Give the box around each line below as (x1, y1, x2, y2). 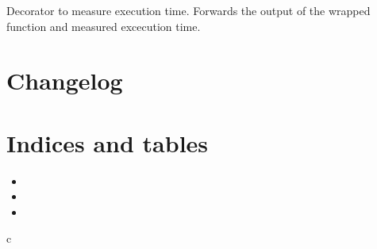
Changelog (6, 64, 123, 97)
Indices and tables (6, 126, 209, 159)
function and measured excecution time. (6, 17, 201, 34)
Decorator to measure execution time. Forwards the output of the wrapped (6, 2, 371, 18)
